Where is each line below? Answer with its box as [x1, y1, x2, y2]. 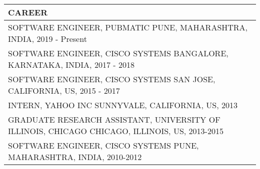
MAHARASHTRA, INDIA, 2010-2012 [8, 151, 142, 163]
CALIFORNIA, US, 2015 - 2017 [8, 85, 120, 96]
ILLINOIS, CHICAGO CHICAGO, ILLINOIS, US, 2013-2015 [8, 125, 223, 137]
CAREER [8, 6, 48, 18]
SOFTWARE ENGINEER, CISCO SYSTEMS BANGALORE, [8, 47, 228, 59]
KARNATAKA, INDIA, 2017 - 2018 [8, 59, 134, 70]
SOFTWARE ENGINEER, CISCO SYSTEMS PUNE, [8, 140, 199, 151]
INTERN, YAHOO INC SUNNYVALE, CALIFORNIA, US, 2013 [8, 99, 237, 111]
